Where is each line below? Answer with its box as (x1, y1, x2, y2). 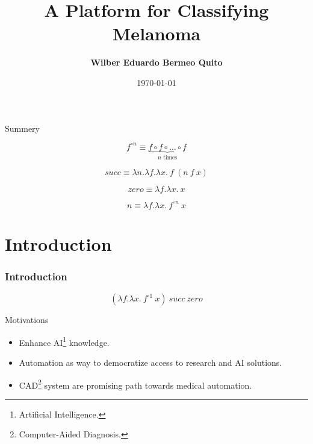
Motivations (5, 313, 49, 326)
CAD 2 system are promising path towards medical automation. (19, 377, 252, 391)
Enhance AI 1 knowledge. (19, 334, 110, 348)
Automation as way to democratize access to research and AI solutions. (19, 356, 282, 368)
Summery (5, 122, 40, 134)
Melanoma (112, 21, 201, 46)
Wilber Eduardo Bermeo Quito (90, 56, 223, 69)
